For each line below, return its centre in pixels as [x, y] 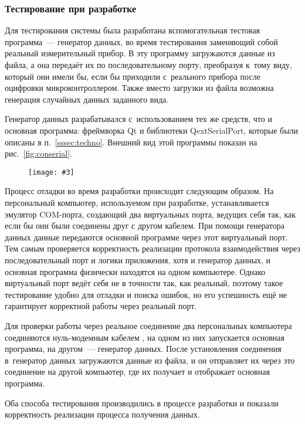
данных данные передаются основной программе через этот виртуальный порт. [146, 237]
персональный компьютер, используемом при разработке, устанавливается [137, 202]
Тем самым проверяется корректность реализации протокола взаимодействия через [152, 248]
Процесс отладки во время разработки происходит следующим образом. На [139, 191]
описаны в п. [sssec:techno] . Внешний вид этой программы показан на [131, 142]
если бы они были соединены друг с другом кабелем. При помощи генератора [145, 225]
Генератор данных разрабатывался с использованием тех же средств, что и [138, 119]
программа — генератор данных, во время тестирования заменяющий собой [141, 41]
